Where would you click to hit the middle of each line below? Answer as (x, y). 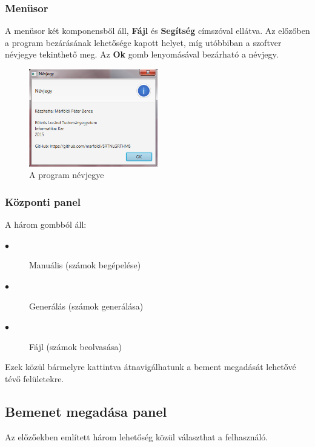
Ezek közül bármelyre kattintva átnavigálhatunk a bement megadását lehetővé (151, 367)
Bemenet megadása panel (86, 411)
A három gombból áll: (46, 224)
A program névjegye (67, 175)
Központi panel (43, 201)
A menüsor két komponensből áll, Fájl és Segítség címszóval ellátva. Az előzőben (157, 31)
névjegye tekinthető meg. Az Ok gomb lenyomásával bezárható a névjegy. (142, 54)
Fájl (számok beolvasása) (75, 346)
